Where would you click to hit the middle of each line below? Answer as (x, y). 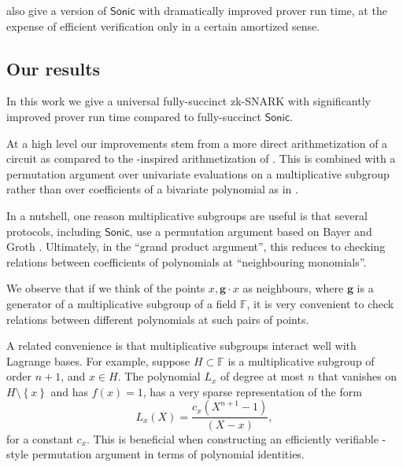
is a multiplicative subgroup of (301, 360)
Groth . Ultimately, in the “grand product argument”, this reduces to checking (196, 246)
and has (70, 391)
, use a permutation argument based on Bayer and (251, 231)
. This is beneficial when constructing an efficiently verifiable (233, 438)
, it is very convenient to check (320, 303)
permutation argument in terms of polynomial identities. (168, 454)
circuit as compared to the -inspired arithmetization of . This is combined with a (201, 158)
